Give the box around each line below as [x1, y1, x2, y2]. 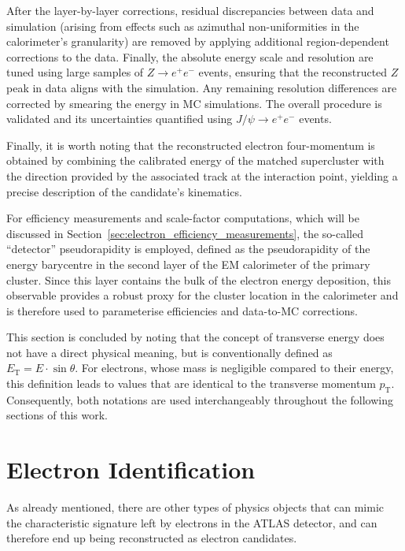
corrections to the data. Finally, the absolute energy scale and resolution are [6, 48, 374, 65]
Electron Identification [6, 453, 256, 486]
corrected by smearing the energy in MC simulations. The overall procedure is [6, 95, 382, 111]
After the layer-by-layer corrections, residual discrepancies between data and [6, 2, 374, 18]
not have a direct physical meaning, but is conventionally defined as [6, 344, 333, 360]
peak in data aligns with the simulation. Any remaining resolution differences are [6, 79, 397, 95]
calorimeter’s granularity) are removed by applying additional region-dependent [6, 33, 389, 50]
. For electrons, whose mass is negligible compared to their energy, [75, 359, 394, 376]
